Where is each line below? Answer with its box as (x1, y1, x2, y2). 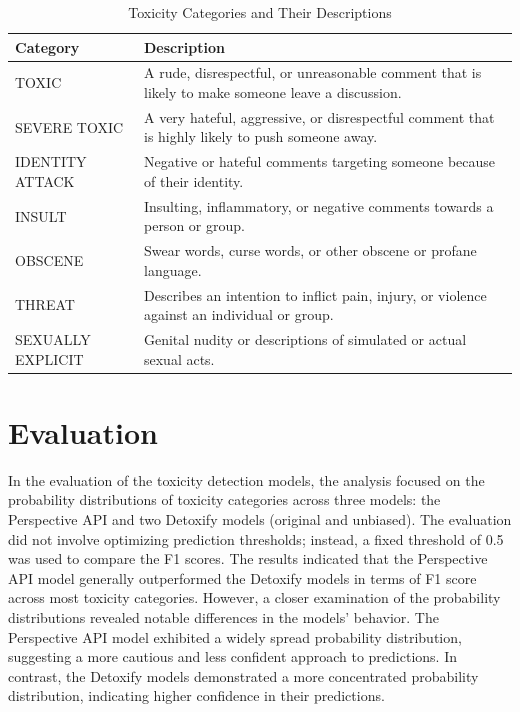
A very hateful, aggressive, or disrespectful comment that (143, 106, 495, 127)
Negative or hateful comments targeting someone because (143, 151, 496, 172)
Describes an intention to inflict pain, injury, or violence (143, 284, 487, 305)
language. (143, 259, 202, 280)
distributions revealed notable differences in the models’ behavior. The (8, 607, 439, 628)
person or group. (143, 215, 245, 236)
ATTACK (15, 170, 75, 191)
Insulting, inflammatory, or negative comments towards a (143, 195, 494, 216)
